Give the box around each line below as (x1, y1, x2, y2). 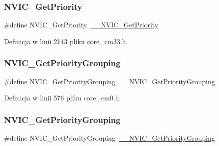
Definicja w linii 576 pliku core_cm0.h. (4, 93, 121, 103)
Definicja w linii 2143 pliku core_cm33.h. (4, 36, 128, 46)
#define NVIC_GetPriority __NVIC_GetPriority (4, 20, 159, 30)
